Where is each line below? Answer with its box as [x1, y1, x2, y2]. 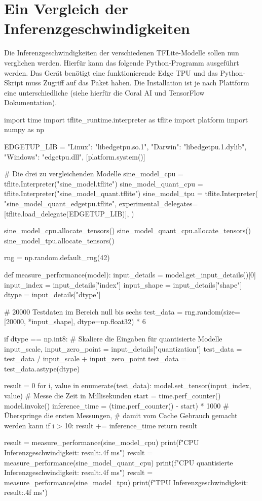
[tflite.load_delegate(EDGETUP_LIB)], [4, 208, 129, 218]
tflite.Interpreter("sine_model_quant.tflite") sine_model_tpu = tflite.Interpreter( [4, 188, 258, 199]
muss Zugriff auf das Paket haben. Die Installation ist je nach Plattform [25, 77, 249, 88]
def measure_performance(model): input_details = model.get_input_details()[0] [4, 269, 256, 279]
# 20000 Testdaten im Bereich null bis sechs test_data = [4, 306, 183, 317]
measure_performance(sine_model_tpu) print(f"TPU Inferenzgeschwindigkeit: [4, 477, 248, 487]
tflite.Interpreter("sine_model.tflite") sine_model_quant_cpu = [4, 178, 203, 189]
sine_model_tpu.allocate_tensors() [4, 235, 115, 245]
